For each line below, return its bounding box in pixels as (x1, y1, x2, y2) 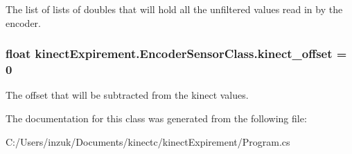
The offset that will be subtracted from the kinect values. (6, 88, 249, 102)
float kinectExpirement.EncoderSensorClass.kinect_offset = (6, 45, 347, 62)
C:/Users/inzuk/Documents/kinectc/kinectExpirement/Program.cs (6, 134, 290, 148)
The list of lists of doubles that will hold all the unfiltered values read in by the (6, 2, 343, 16)
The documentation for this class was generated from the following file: (6, 110, 307, 125)
